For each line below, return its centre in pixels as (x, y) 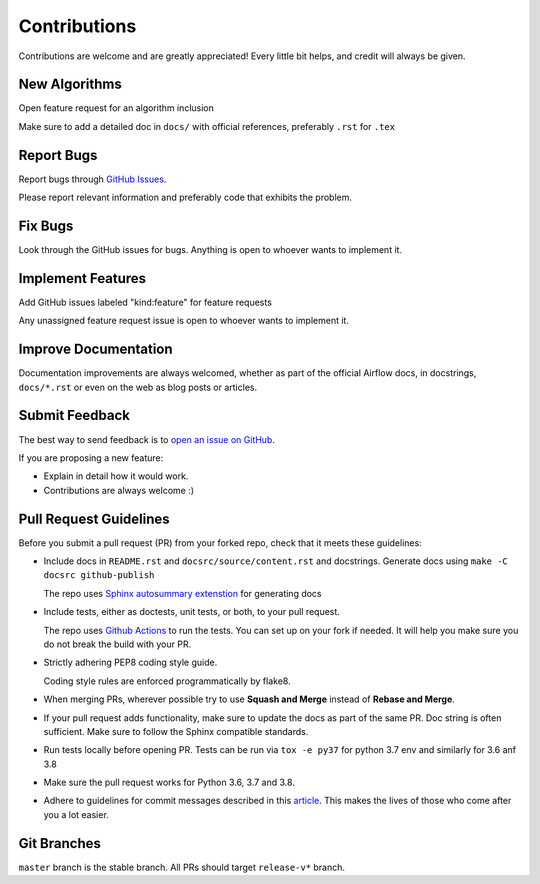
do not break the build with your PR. (117, 644)
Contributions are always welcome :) (119, 490)
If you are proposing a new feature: (91, 457)
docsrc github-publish (99, 575)
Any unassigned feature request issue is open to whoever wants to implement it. (184, 321)
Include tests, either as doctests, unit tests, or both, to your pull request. (191, 612)
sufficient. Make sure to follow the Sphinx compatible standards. (176, 731)
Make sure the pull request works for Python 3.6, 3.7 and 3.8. (169, 782)
